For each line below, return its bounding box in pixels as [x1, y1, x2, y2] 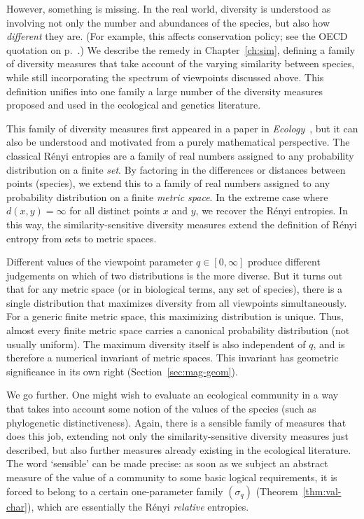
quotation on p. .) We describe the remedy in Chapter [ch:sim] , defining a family [6, 42, 356, 57]
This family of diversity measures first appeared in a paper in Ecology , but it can [6, 120, 358, 135]
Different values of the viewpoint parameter [6, 254, 193, 269]
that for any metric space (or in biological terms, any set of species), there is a [6, 282, 343, 296]
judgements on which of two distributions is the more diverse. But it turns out [6, 268, 343, 282]
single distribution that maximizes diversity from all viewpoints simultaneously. [6, 295, 347, 310]
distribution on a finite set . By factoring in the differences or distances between [6, 162, 346, 177]
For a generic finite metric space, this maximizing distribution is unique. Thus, [6, 309, 344, 324]
